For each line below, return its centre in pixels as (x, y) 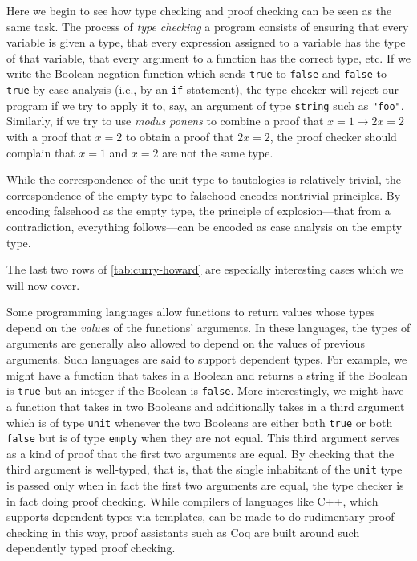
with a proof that (49, 136)
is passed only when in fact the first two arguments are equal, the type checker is (205, 485)
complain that (41, 152)
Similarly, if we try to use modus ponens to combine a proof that (165, 121)
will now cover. (43, 285)
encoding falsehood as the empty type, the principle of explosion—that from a (198, 211)
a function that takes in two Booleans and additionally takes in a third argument (206, 406)
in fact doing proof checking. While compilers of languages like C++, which (192, 500)
